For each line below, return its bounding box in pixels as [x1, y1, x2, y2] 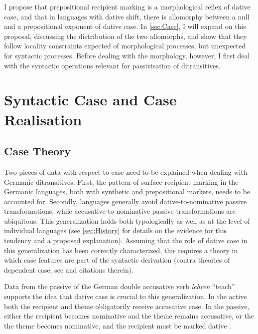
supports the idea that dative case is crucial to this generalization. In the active [4, 291, 247, 302]
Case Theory [4, 143, 71, 159]
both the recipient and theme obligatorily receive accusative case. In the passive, [4, 301, 250, 311]
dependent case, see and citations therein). [4, 264, 134, 275]
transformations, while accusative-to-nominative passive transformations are [4, 206, 236, 216]
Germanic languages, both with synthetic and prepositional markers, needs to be [4, 186, 251, 197]
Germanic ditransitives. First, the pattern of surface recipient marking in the [4, 176, 239, 187]
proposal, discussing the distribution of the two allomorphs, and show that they [4, 30, 247, 41]
